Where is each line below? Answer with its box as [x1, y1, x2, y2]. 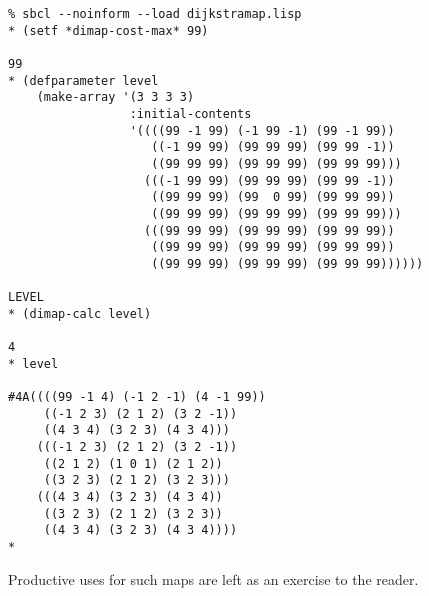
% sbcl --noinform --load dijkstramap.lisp [8, 7, 302, 21]
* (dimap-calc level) [8, 306, 152, 321]
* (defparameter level [8, 73, 159, 88]
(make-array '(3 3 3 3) [36, 90, 195, 105]
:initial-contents [129, 106, 252, 121]
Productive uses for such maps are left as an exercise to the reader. [8, 568, 419, 589]
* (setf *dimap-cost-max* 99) [8, 23, 209, 38]
